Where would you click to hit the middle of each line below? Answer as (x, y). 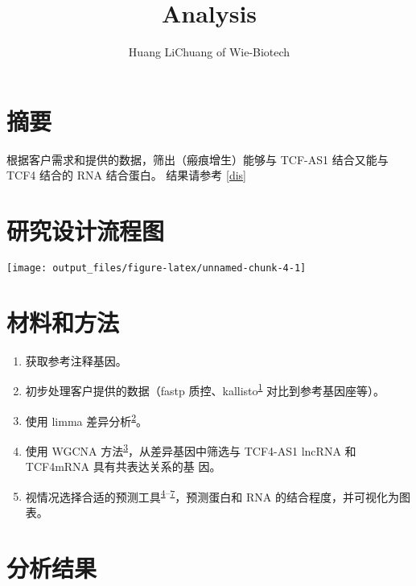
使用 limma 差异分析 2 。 (86, 419)
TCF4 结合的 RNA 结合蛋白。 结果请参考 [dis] (126, 175)
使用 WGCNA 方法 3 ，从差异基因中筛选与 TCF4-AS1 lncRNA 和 (191, 449)
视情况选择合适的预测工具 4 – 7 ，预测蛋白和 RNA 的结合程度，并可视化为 (212, 495)
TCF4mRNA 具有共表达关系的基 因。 (123, 466)
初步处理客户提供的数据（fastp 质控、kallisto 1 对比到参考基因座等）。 (205, 389)
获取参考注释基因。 (76, 360)
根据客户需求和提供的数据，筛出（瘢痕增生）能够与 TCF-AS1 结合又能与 (198, 159)
